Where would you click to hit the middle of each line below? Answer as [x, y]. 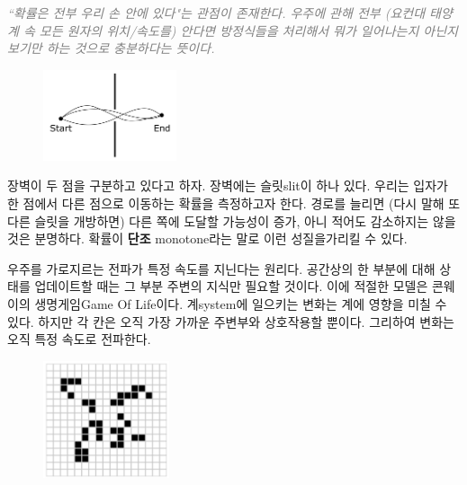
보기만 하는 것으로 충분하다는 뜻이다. [111, 48]
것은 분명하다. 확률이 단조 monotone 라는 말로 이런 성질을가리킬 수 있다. [207, 238]
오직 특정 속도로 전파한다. [79, 339]
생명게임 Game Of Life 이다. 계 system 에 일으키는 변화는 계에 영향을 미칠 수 [241, 303]
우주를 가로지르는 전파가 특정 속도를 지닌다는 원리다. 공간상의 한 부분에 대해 [221, 268]
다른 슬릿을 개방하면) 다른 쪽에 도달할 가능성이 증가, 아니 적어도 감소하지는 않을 [232, 220]
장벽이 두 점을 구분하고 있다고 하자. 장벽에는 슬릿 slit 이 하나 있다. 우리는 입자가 [228, 185]
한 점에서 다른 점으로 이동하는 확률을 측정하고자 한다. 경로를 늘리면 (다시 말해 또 [234, 203]
